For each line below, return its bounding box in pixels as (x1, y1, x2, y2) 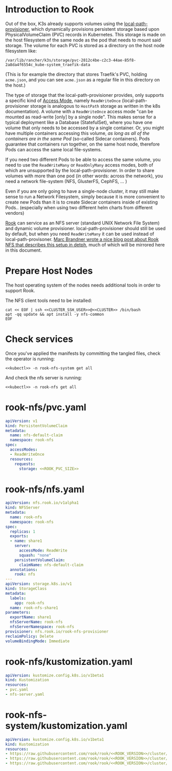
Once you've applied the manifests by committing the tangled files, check (5, 350, 161, 356)
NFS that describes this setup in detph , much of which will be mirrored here (5, 241, 165, 248)
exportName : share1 (10, 615, 52, 620)
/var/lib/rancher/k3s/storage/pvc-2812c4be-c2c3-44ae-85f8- (5, 57, 137, 63)
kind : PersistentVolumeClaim (5, 423, 68, 429)
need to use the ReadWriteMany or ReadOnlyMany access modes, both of (5, 161, 154, 168)
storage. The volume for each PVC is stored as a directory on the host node (5, 42, 165, 48)
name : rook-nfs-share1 (10, 605, 58, 611)
